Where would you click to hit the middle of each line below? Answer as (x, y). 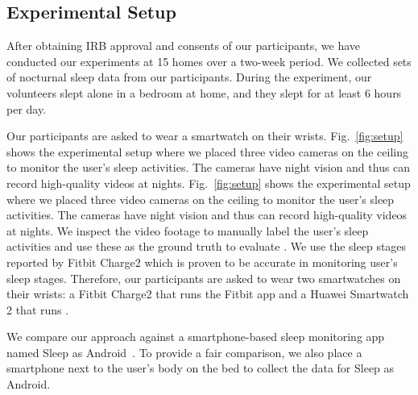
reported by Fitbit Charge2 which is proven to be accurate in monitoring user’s (202, 262)
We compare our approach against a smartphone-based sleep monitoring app (196, 337)
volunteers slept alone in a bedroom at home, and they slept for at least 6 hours (204, 92)
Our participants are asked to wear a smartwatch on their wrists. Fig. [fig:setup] (205, 136)
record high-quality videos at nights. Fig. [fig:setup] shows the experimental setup (209, 183)
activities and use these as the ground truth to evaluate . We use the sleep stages (207, 246)
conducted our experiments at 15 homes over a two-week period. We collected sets (209, 61)
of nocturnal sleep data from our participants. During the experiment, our (189, 77)
